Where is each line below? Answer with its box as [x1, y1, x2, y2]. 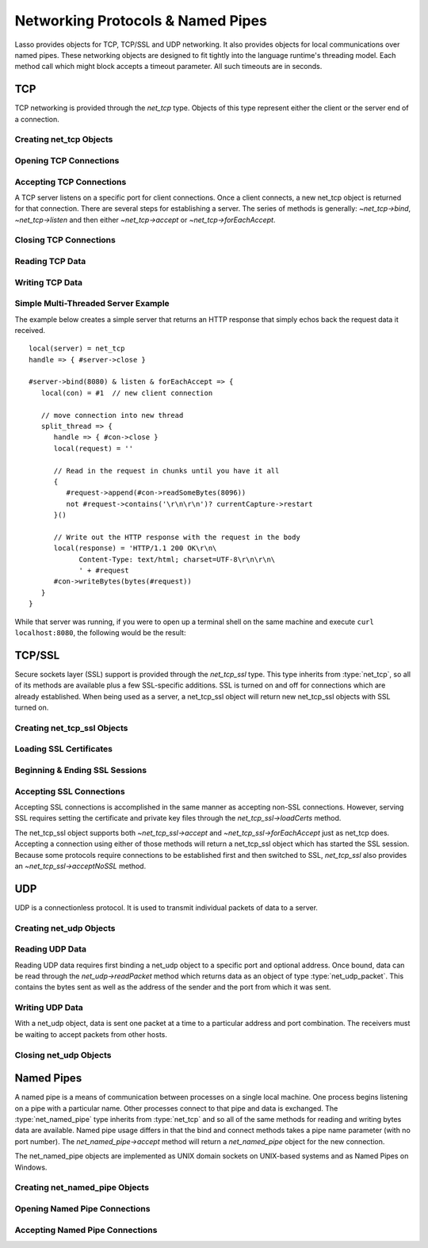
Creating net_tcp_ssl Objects [14, 722, 128, 733]
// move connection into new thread [40, 411, 184, 419]
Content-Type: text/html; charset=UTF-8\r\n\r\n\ [78, 555, 276, 564]
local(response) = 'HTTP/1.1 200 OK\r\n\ [53, 544, 217, 553]
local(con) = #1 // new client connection [40, 389, 213, 397]
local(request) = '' [53, 444, 134, 453]
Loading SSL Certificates [14, 744, 113, 755]
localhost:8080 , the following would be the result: [14, 628, 186, 637]
